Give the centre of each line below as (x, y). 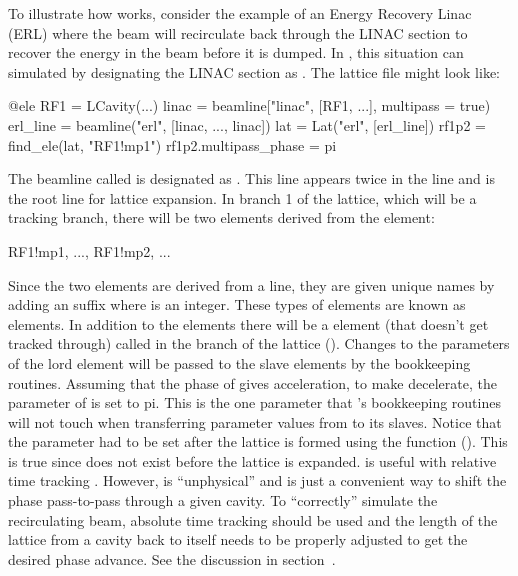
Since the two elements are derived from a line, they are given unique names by (251, 284)
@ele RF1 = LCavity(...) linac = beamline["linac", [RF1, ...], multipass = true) (249, 105)
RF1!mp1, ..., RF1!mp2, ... (89, 250)
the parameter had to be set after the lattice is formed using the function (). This (258, 441)
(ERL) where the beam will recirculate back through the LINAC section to (238, 32)
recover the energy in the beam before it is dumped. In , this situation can (236, 52)
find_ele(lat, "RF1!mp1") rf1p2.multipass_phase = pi (172, 144)
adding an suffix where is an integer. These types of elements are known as (237, 304)
